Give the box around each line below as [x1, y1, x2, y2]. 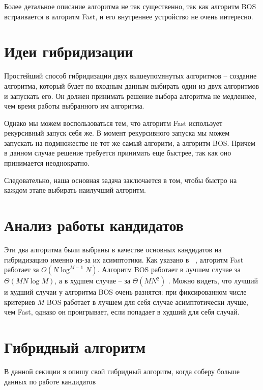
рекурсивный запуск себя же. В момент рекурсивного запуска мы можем [4, 127, 229, 138]
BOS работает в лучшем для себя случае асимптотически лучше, [46, 296, 248, 307]
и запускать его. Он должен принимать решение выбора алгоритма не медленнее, [4, 90, 256, 101]
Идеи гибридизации [4, 41, 133, 62]
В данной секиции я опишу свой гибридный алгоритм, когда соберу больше [4, 366, 240, 377]
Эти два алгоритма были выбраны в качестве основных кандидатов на [4, 244, 222, 254]
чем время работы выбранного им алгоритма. [4, 100, 144, 111]
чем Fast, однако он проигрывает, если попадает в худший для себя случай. [4, 306, 240, 317]
